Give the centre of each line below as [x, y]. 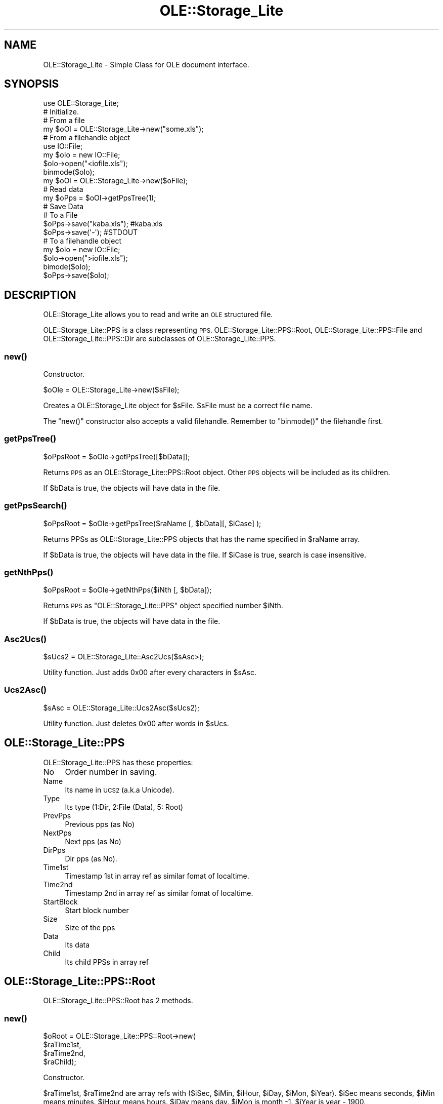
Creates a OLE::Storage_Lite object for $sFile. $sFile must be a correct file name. [178, 406]
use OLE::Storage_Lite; [81, 103]
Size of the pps [90, 927]
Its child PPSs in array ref [107, 962]
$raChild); [60, 1062]
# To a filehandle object [82, 241]
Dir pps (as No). [91, 858]
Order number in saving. [111, 772]
